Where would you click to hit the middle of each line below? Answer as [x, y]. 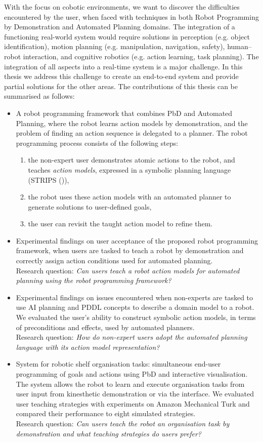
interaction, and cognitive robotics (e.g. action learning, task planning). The [141, 56]
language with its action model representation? [88, 347]
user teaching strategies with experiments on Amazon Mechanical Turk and [133, 403]
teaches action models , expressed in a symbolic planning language [129, 169]
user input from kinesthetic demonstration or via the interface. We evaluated [135, 394]
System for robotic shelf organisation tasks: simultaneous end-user [118, 364]
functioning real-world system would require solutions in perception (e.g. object [127, 36]
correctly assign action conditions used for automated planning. [114, 260]
